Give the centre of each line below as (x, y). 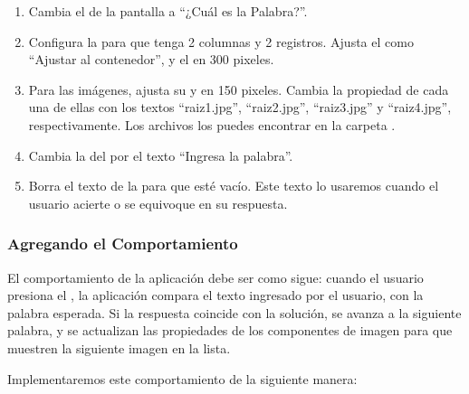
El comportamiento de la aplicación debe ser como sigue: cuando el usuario (215, 277)
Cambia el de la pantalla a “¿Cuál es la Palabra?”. (168, 11)
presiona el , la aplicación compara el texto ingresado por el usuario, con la (215, 295)
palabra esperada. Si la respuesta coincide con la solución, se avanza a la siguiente (234, 312)
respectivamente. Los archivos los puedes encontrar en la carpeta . (212, 124)
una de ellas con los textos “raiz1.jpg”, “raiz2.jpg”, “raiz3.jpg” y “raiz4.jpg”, (240, 107)
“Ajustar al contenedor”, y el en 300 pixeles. (151, 59)
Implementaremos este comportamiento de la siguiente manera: (182, 378)
